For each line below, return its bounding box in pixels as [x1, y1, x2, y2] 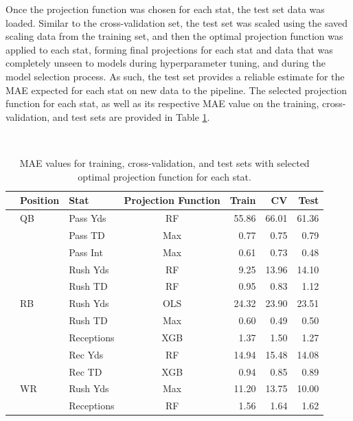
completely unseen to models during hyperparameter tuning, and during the [5, 56, 326, 70]
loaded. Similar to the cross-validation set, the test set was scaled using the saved [5, 15, 348, 30]
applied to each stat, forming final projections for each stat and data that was [5, 42, 333, 56]
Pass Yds [69, 210, 106, 225]
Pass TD [69, 227, 105, 242]
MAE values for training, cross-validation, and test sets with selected [19, 155, 310, 170]
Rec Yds [69, 347, 104, 361]
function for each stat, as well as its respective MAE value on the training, [5, 96, 319, 111]
